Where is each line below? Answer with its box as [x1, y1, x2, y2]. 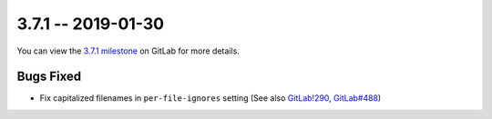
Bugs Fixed [16, 69, 82, 84]
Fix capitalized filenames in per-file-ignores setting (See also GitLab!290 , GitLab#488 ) [39, 93, 382, 104]
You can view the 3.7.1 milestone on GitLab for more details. [16, 45, 241, 56]
